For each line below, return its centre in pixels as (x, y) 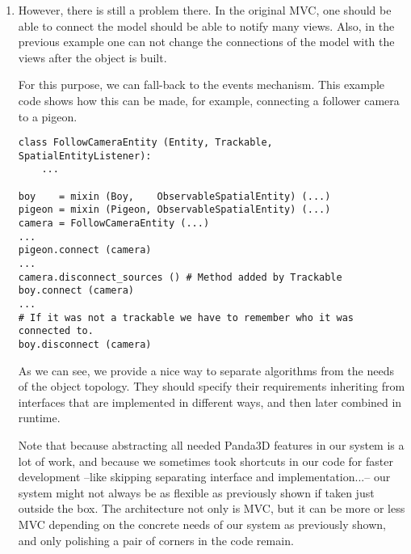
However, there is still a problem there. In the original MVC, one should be (205, 10)
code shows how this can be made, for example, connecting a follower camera (209, 100)
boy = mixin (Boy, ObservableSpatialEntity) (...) (174, 196)
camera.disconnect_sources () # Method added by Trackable (180, 277)
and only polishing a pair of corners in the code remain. (156, 540)
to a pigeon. (48, 116)
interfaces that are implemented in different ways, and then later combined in (210, 402)
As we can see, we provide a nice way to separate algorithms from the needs (206, 370)
